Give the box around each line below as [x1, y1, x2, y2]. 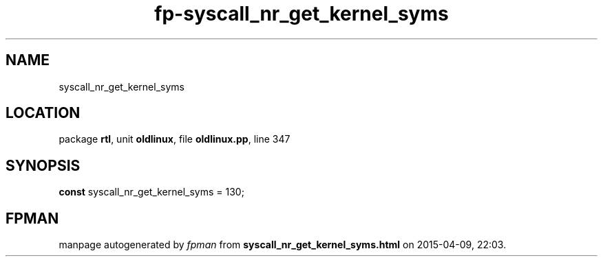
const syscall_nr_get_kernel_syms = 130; [59, 186, 244, 198]
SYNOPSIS [6, 156, 81, 174]
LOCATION [6, 104, 81, 122]
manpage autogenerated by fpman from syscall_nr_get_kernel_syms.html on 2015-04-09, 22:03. [59, 239, 507, 251]
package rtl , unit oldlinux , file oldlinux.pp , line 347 [59, 133, 290, 145]
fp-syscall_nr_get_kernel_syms [154, 2, 449, 25]
